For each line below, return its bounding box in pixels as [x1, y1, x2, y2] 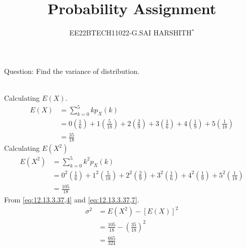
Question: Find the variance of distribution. [4, 65, 139, 76]
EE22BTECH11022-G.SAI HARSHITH [69, 27, 192, 38]
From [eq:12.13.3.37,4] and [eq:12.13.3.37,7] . [4, 194, 139, 205]
